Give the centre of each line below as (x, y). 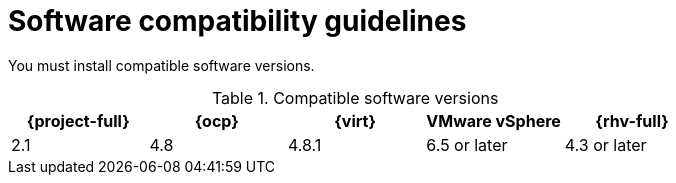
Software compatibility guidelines (237, 21)
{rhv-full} (632, 120)
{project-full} (78, 120)
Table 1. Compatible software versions (355, 97)
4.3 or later (605, 144)
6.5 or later (467, 144)
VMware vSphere (493, 120)
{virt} (355, 120)
